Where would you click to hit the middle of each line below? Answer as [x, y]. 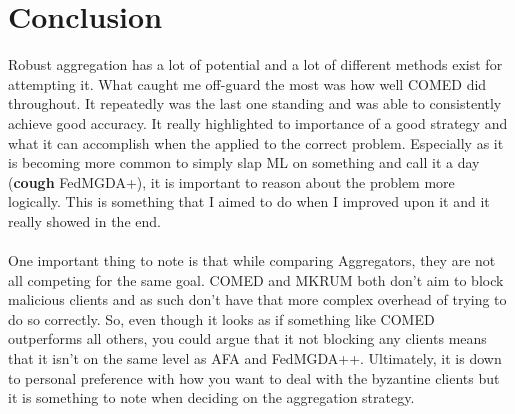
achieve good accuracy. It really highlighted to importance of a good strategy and [258, 122]
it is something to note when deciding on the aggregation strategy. [211, 397]
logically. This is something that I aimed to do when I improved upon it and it [249, 201]
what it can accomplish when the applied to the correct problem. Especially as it [256, 142]
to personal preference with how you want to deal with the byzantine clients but [254, 377]
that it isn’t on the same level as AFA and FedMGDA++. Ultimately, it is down [255, 358]
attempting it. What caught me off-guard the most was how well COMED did [247, 83]
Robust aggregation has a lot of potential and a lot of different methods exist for [255, 64]
